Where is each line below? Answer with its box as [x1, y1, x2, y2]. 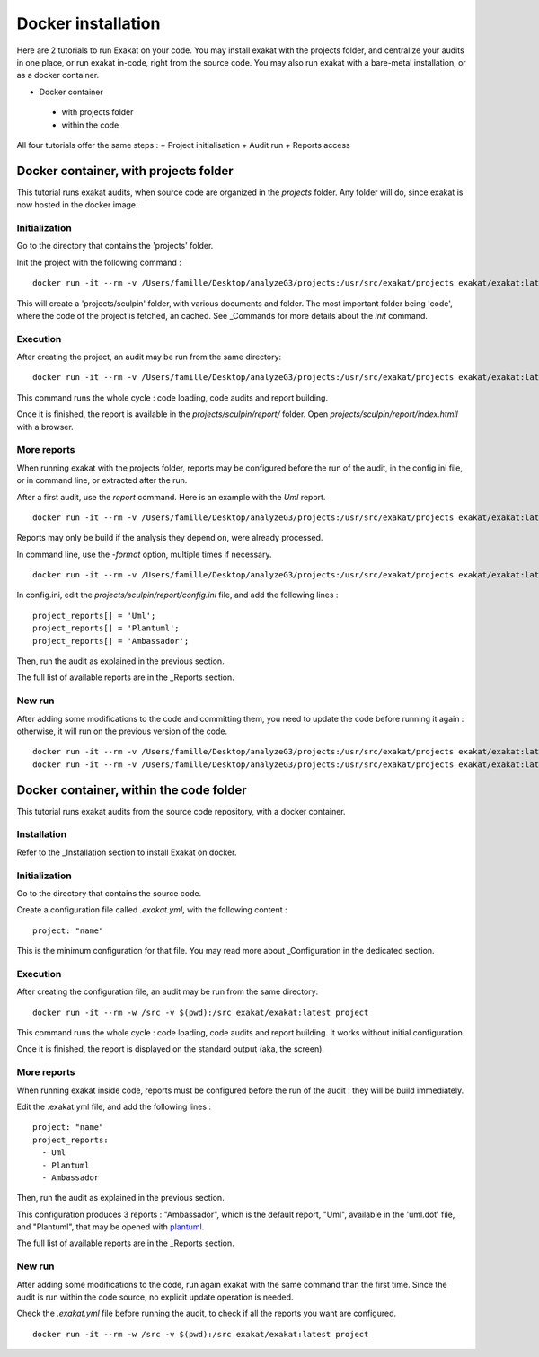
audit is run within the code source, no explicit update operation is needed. [16, 1291, 294, 1302]
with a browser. [16, 421, 74, 432]
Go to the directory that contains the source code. [16, 887, 202, 898]
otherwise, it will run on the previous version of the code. [16, 726, 228, 736]
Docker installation [16, 13, 161, 33]
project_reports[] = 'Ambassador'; [32, 636, 190, 646]
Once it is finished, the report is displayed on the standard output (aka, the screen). [16, 1044, 325, 1054]
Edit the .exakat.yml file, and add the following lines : [16, 1101, 211, 1112]
